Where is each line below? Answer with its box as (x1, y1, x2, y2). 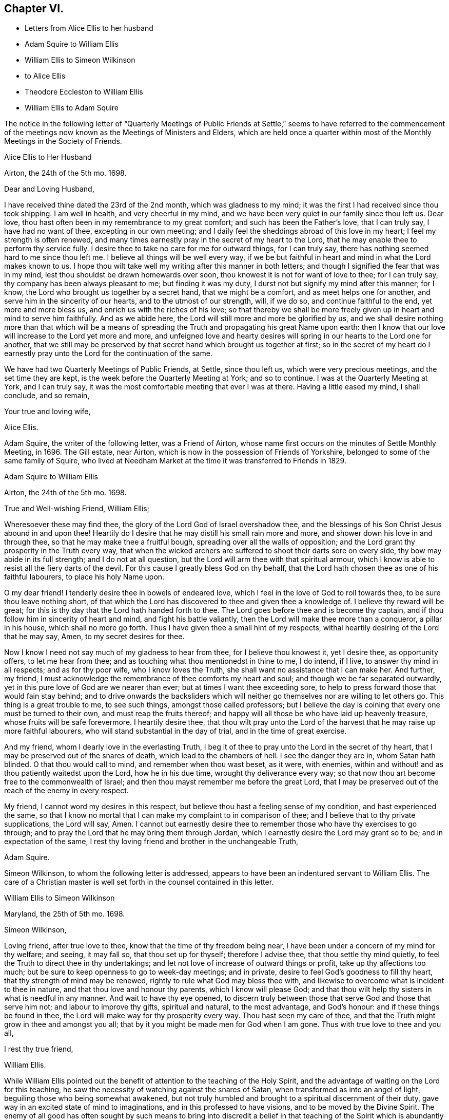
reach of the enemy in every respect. (4, 786, 129, 795)
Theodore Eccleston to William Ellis (25, 87, 143, 97)
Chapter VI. (4, 2, 64, 15)
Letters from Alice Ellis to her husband (25, 24, 153, 33)
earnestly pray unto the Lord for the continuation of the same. (4, 349, 212, 358)
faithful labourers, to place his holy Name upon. (4, 572, 165, 582)
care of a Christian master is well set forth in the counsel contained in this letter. (4, 878, 274, 887)
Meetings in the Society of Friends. (4, 137, 122, 146)
